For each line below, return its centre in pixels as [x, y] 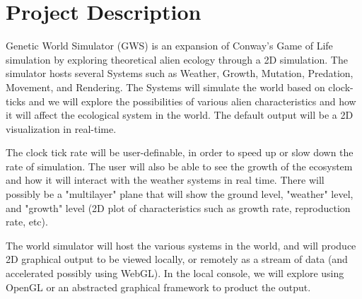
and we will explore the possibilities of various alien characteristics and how [192, 101]
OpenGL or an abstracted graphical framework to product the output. [158, 287]
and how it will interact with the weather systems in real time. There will [165, 180]
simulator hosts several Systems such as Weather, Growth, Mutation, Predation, [180, 73]
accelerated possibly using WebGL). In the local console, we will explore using [175, 273]
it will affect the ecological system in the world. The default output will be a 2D [180, 115]
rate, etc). [27, 222]
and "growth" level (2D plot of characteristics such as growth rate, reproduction [178, 207]
